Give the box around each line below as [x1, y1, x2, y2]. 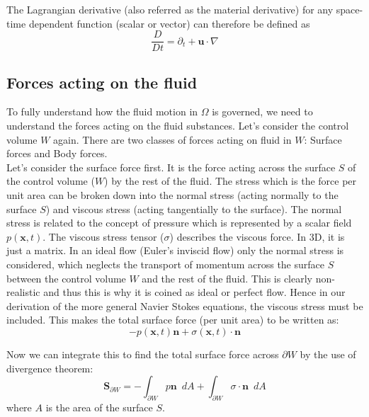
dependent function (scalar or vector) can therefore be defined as [28, 16, 310, 30]
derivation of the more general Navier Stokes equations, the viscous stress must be [6, 298, 363, 313]
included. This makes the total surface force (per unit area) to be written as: [6, 312, 339, 327]
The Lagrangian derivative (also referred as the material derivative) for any [6, 2, 334, 16]
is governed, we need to [212, 104, 313, 119]
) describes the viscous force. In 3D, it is [169, 229, 345, 244]
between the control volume [6, 270, 126, 285]
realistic [6, 285, 40, 299]
